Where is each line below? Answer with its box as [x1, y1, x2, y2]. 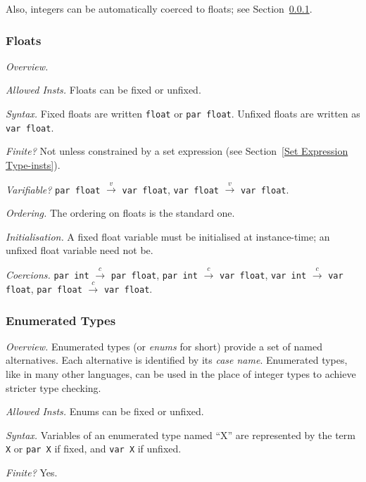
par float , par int [111, 267, 198, 281]
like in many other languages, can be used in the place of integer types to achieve [6, 367, 356, 381]
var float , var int [219, 267, 307, 281]
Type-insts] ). [6, 157, 61, 172]
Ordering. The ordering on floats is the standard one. [6, 205, 235, 220]
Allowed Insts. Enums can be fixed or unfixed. [6, 404, 204, 419]
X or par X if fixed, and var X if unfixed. [6, 441, 182, 456]
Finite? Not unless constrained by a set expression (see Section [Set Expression [6, 144, 348, 158]
